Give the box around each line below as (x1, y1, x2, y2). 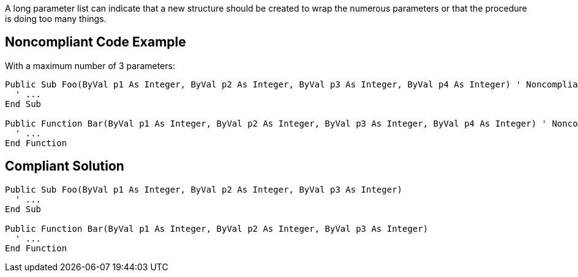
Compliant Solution (5, 158, 124, 174)
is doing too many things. (5, 13, 107, 24)
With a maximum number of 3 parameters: (5, 60, 175, 71)
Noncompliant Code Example (5, 34, 186, 50)
